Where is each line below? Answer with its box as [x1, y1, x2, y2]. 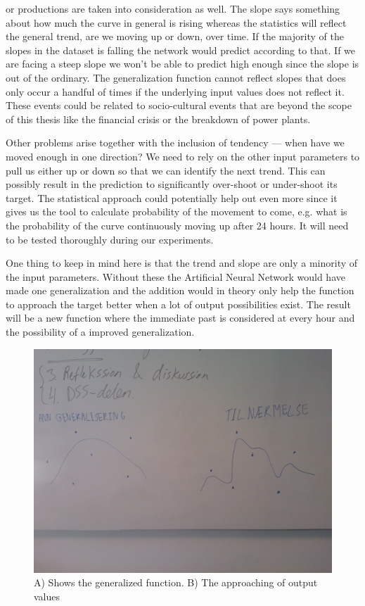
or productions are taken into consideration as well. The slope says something [6, 1, 340, 15]
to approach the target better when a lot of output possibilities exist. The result [6, 296, 351, 311]
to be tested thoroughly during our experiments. [6, 232, 214, 246]
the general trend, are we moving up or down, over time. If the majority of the [6, 29, 344, 44]
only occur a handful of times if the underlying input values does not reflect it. [6, 84, 345, 99]
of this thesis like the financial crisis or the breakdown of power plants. [6, 111, 311, 126]
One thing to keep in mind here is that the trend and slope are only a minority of [6, 255, 358, 270]
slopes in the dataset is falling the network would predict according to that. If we [6, 42, 356, 57]
